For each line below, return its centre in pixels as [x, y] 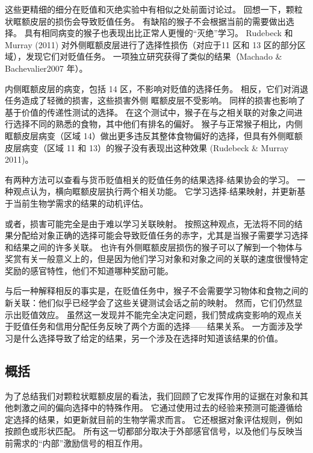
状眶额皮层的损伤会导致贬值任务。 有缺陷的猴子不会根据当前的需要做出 [145, 21]
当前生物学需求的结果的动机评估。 [80, 203]
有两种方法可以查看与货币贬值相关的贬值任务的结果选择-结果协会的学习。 [150, 179]
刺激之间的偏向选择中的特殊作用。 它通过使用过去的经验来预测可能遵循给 [158, 408]
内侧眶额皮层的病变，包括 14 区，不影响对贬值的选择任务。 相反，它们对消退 [156, 88]
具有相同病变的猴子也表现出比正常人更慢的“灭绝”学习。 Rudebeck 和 [159, 33]
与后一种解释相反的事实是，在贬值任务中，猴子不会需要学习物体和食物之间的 [156, 291]
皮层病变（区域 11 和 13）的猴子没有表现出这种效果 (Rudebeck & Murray [147, 147]
